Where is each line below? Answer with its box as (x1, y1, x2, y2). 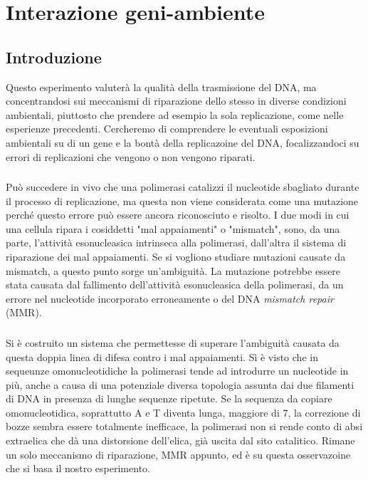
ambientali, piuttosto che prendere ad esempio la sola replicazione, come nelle (6, 107, 344, 122)
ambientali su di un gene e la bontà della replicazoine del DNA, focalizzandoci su (6, 135, 359, 150)
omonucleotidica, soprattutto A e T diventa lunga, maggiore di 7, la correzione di (6, 405, 361, 419)
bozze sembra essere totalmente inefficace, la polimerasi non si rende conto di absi (6, 419, 363, 434)
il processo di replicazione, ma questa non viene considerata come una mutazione (6, 193, 359, 208)
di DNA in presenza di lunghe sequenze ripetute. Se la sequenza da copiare (6, 391, 332, 406)
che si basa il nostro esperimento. (6, 461, 150, 476)
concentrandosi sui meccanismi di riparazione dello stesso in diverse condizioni (6, 93, 347, 108)
